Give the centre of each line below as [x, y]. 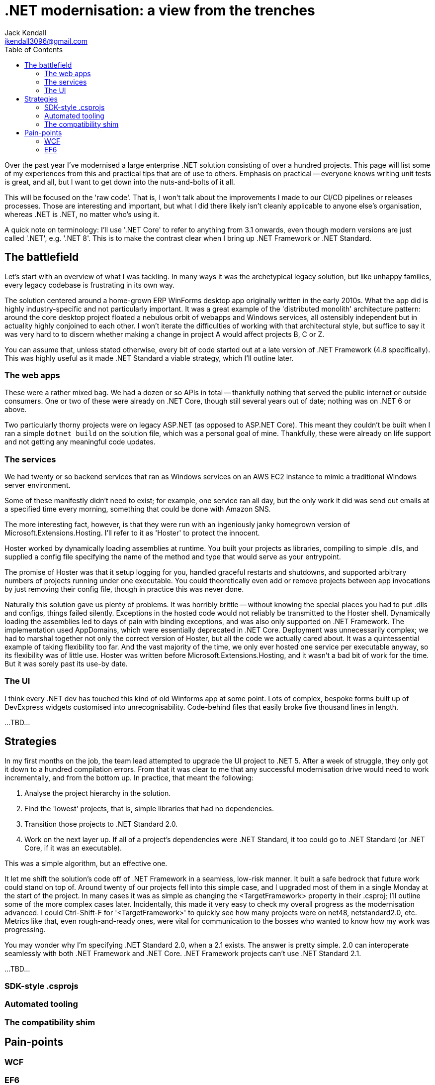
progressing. [25, 929]
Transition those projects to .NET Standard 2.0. [101, 824]
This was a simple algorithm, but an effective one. [86, 863]
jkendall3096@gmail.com [46, 41]
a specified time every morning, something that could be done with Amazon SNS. [138, 509]
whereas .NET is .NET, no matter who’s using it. [82, 214]
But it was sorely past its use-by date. [66, 664]
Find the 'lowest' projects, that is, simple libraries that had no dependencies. [149, 808]
